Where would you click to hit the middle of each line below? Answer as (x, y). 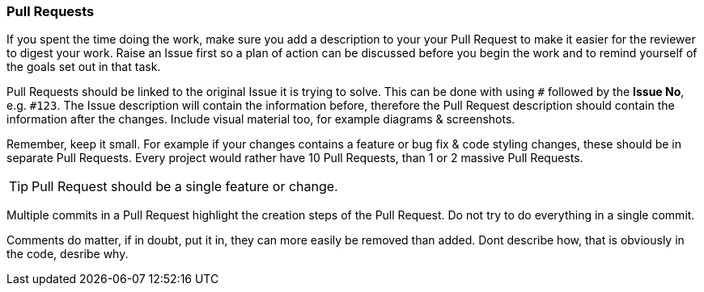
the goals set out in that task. (84, 67)
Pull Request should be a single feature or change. (185, 187)
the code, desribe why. (68, 254)
